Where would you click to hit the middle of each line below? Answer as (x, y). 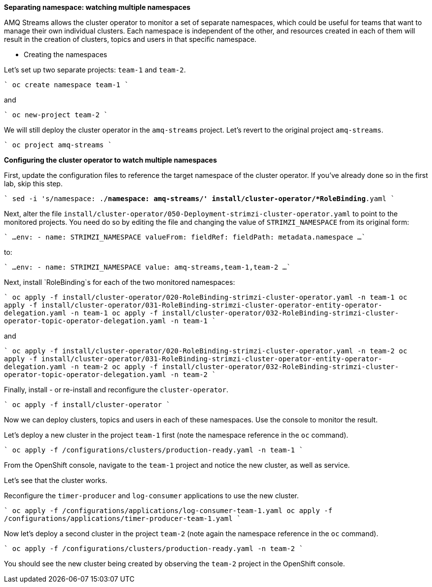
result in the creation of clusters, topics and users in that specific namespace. (130, 39)
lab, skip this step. (33, 184)
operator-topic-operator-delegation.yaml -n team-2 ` (110, 375)
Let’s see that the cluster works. (56, 480)
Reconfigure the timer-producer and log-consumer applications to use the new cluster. (151, 496)
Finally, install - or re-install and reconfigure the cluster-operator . (116, 390)
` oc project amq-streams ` (58, 145)
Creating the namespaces (66, 54)
